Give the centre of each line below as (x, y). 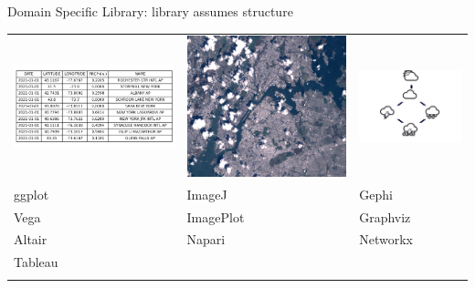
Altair (31, 239)
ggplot (32, 194)
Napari (206, 239)
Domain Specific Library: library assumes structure (150, 11)
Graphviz (385, 216)
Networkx (386, 239)
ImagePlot (216, 216)
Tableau (36, 262)
